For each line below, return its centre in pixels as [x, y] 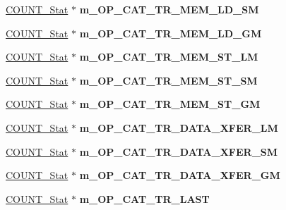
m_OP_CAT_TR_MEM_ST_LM [169, 57]
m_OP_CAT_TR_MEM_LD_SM [169, 9]
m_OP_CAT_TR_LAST [144, 198]
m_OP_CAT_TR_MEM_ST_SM [168, 80]
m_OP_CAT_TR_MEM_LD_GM [171, 33]
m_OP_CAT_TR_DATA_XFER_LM [179, 127]
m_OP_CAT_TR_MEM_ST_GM [170, 104]
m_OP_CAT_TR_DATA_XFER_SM [179, 151]
